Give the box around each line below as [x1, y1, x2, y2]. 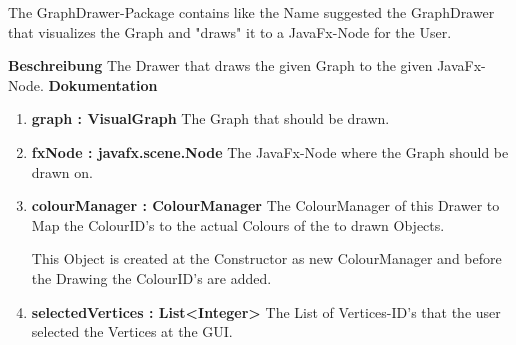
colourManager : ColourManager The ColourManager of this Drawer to [31, 195, 500, 216]
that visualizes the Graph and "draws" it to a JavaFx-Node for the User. [8, 21, 452, 42]
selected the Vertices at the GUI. [31, 321, 233, 342]
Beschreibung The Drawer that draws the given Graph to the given [8, 55, 433, 76]
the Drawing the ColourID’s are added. [31, 267, 272, 288]
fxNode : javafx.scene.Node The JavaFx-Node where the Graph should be [31, 141, 509, 162]
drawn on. [31, 161, 93, 182]
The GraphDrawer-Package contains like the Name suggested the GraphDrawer [8, 2, 495, 22]
